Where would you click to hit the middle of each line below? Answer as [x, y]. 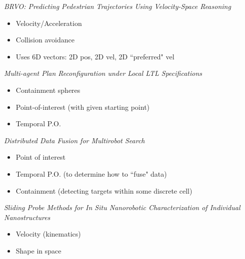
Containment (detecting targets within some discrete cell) [104, 190]
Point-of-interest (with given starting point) [83, 107]
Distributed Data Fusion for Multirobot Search [74, 140]
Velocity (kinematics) [48, 234]
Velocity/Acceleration [49, 23]
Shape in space [38, 250]
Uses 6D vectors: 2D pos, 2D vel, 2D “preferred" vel [95, 56]
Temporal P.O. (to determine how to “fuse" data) [91, 173]
